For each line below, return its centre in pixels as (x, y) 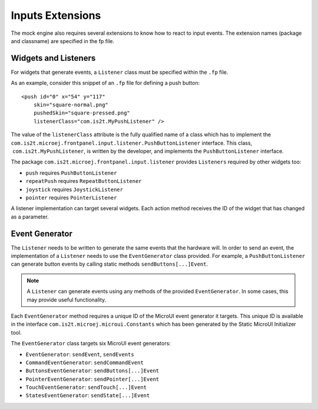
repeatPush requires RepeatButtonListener (84, 181)
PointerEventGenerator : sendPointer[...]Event (92, 379)
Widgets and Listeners (53, 58)
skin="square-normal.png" (71, 105)
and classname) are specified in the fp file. (63, 41)
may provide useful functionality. (67, 300)
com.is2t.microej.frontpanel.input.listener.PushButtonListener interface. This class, (132, 143)
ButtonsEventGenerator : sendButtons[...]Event (92, 371)
